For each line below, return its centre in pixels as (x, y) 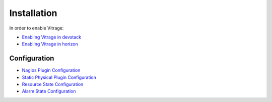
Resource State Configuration (53, 84)
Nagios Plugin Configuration (51, 70)
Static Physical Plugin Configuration (59, 77)
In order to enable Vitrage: (37, 28)
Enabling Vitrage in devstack (52, 37)
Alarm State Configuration (49, 91)
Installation (33, 13)
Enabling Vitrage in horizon (50, 44)
